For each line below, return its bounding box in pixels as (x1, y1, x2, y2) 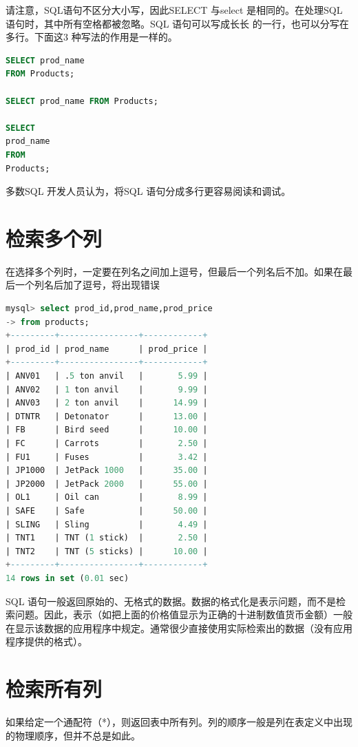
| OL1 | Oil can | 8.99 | (6, 492, 208, 503)
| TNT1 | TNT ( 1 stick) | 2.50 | (6, 533, 208, 543)
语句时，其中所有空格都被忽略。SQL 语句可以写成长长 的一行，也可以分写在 (6, 16, 349, 30)
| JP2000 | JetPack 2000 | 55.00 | (6, 478, 208, 489)
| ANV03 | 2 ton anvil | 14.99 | (6, 398, 208, 408)
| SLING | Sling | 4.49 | (6, 519, 208, 529)
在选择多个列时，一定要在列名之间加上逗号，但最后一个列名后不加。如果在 (6, 264, 343, 278)
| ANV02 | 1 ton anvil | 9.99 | (6, 384, 208, 394)
